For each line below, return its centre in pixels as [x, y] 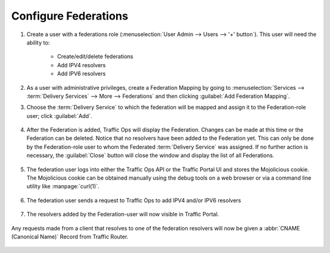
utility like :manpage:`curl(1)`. [63, 186]
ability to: [38, 42]
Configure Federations [70, 16]
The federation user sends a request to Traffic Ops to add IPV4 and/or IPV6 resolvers [134, 200]
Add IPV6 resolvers [82, 74]
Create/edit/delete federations [95, 57]
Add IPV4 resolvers [82, 65]
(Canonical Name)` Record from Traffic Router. [70, 237]
